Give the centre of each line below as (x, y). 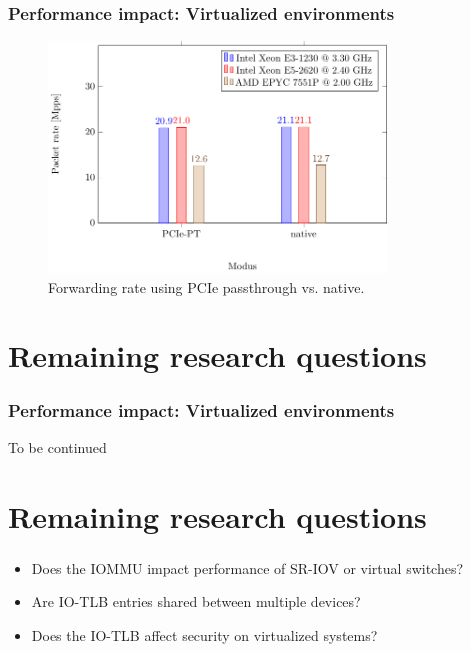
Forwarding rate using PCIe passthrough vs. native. (206, 286)
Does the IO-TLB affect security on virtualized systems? (204, 634)
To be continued (57, 446)
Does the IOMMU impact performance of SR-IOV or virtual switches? (247, 567)
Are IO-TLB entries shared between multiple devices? (196, 601)
